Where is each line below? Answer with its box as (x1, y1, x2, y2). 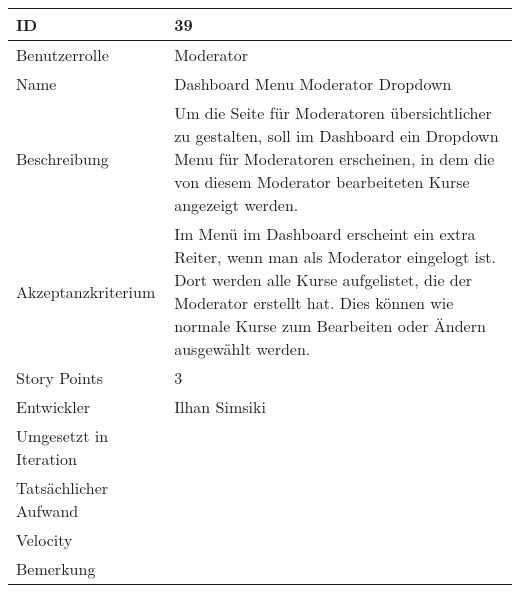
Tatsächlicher (16, 476, 109, 499)
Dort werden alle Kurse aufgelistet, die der (174, 268, 473, 291)
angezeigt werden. (174, 193, 299, 216)
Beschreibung (16, 147, 109, 170)
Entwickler (16, 395, 91, 418)
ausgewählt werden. (174, 337, 311, 360)
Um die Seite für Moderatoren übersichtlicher (174, 101, 492, 124)
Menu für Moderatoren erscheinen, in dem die (174, 147, 495, 170)
